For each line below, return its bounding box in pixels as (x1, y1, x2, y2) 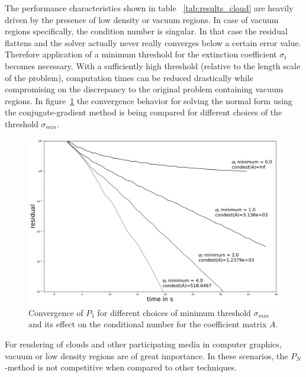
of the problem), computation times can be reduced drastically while (5, 71, 253, 83)
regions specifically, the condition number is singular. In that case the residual (5, 25, 288, 37)
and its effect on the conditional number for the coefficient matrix (28, 318, 267, 330)
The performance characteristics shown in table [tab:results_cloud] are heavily (5, 2, 294, 14)
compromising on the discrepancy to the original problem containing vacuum (5, 83, 284, 95)
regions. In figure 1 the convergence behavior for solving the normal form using (5, 94, 292, 107)
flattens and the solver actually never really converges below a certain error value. (5, 36, 301, 49)
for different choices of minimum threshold (97, 306, 251, 318)
